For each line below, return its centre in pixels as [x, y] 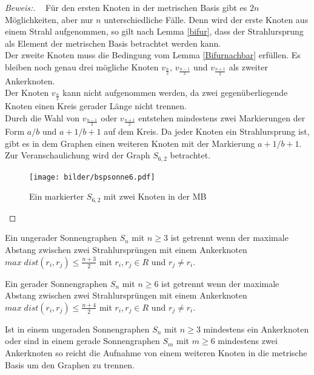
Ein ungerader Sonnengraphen [61, 238]
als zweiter [248, 66]
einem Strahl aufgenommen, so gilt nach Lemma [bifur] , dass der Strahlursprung [154, 31]
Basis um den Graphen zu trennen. [70, 364]
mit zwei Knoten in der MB [155, 196]
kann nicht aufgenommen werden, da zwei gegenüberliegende [175, 93]
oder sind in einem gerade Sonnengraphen [82, 341]
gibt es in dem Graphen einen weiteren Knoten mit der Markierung [130, 143]
